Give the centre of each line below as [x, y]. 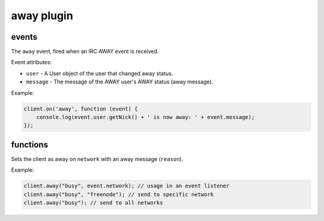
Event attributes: [31, 62]
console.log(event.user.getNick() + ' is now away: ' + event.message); [145, 117]
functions [29, 144]
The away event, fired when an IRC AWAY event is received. [85, 52]
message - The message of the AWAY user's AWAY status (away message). [120, 82]
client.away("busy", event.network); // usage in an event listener [127, 186]
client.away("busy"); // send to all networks [93, 203]
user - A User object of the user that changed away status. [100, 73]
